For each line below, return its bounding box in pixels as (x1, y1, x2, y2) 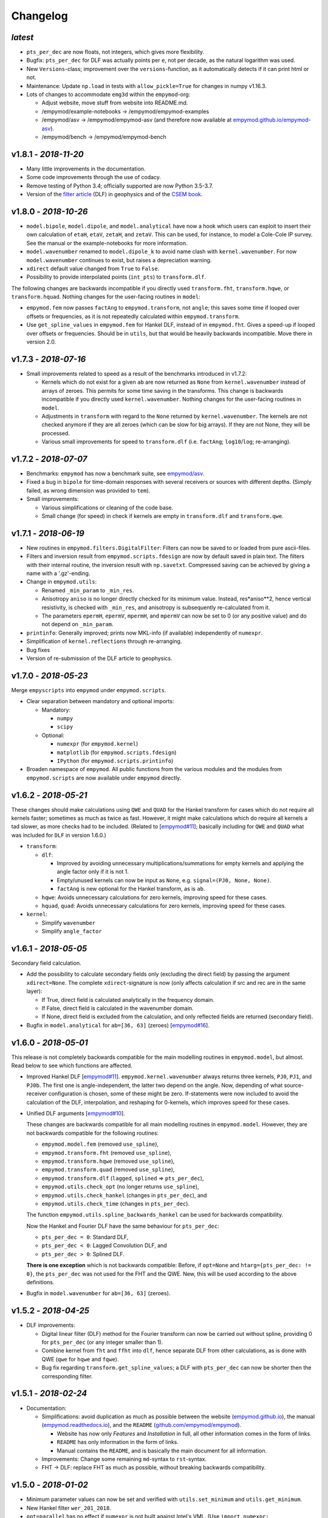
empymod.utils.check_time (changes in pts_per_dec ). (41, 1200, 190, 1207)
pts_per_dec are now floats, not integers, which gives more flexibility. (26, 49, 205, 56)
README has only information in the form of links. (56, 1438, 179, 1446)
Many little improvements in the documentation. (26, 165, 146, 172)
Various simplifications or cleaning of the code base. (41, 504, 173, 511)
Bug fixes (26, 646, 50, 653)
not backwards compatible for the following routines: (26, 1129, 159, 1137)
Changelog (11, 9, 68, 22)
